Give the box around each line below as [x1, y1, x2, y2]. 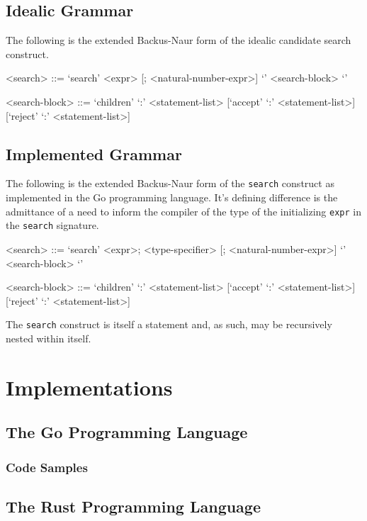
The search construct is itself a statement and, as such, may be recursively [6, 317, 332, 332]
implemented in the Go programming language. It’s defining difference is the [6, 190, 338, 205]
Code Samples [6, 458, 88, 476]
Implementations [6, 372, 173, 401]
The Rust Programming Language [6, 495, 261, 517]
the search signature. [6, 218, 99, 233]
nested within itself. [6, 330, 91, 345]
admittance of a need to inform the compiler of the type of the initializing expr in [6, 203, 362, 218]
